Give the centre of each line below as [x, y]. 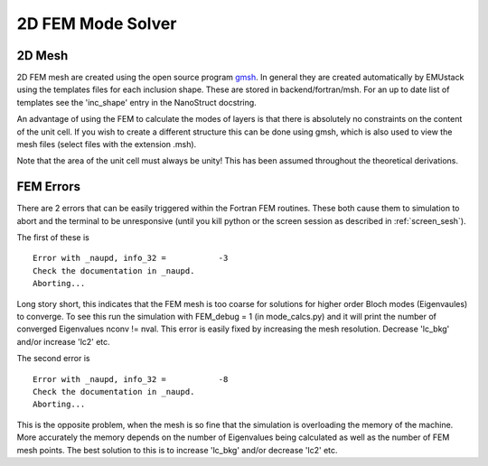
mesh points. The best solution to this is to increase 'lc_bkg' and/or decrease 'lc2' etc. [177, 450]
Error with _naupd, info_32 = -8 [131, 379]
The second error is [53, 359]
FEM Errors [49, 186]
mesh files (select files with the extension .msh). [107, 144]
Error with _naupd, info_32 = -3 [131, 258]
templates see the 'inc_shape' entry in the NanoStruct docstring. [136, 102]
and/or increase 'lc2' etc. [63, 341]
